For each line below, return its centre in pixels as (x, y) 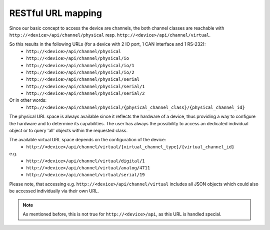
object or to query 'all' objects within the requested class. (68, 131)
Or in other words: (28, 100)
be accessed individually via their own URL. (54, 191)
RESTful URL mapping (56, 13)
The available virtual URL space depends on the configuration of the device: (87, 140)
